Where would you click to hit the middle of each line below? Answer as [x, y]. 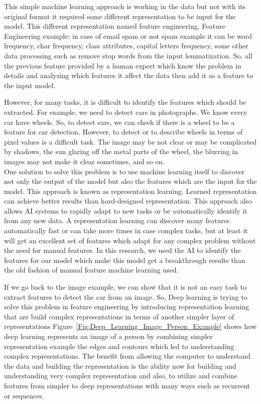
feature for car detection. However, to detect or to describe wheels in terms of [123, 132]
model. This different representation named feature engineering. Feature [115, 26]
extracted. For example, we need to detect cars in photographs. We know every [126, 112]
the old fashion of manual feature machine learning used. [91, 270]
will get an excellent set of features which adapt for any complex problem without [130, 240]
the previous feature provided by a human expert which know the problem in [123, 65]
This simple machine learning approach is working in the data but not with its [125, 6]
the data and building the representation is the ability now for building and [120, 365]
